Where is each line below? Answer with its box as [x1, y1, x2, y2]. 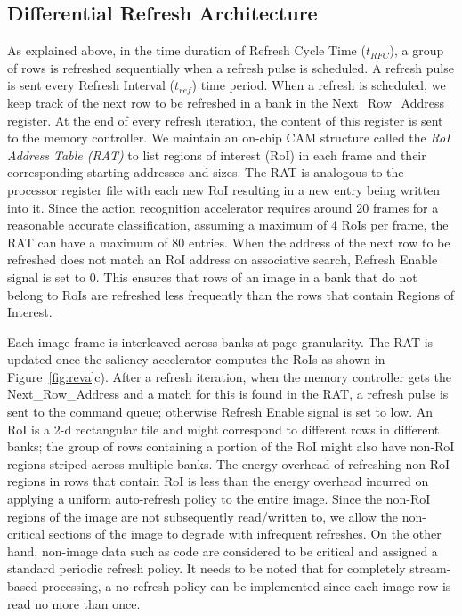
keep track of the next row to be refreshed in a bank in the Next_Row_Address [7, 93, 444, 111]
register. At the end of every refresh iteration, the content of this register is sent [7, 110, 443, 129]
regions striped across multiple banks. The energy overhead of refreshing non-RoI [7, 454, 450, 473]
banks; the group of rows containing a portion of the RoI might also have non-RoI [7, 437, 455, 456]
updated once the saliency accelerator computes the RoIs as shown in [7, 350, 385, 369]
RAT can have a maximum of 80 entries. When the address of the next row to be [7, 232, 450, 251]
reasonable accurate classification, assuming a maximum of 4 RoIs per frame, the [7, 215, 449, 234]
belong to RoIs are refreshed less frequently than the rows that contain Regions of [7, 285, 454, 304]
